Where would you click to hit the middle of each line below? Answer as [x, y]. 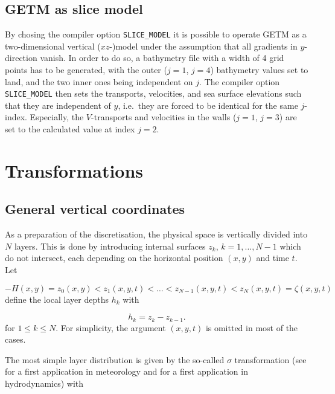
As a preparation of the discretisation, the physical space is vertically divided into [156, 234]
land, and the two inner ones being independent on [99, 81]
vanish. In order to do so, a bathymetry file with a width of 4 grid [162, 58]
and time [273, 258]
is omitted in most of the [252, 327]
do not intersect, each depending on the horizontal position [114, 258]
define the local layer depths [57, 299]
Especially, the [57, 117]
